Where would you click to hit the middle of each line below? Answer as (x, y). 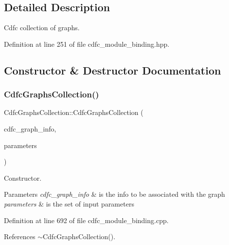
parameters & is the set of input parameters (69, 203)
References (20, 236)
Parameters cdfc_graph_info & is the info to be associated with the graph (114, 194)
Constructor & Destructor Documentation (113, 70)
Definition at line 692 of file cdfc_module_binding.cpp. (86, 220)
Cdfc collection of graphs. (42, 28)
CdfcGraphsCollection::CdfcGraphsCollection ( (74, 112)
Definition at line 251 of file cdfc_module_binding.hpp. (87, 44)
